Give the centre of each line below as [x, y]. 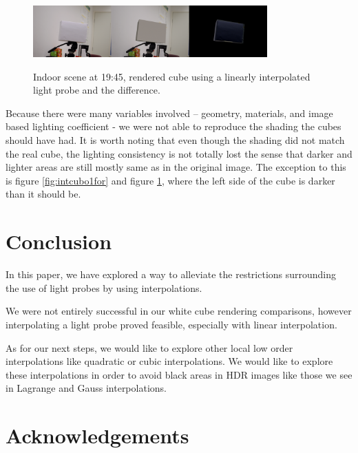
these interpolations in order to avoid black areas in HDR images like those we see [179, 374]
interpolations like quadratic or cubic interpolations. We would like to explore [169, 361]
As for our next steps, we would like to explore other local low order [149, 347]
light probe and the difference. [97, 90]
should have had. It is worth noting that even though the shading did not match [175, 140]
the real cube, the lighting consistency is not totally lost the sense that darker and [179, 153]
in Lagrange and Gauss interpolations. [86, 388]
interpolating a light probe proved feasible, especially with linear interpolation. [171, 324]
